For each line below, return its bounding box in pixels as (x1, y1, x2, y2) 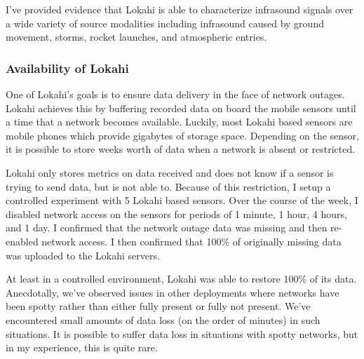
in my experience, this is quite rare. (6, 340, 158, 355)
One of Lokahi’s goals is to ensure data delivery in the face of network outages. (6, 87, 345, 101)
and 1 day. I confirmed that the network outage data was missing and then (6, 220, 328, 235)
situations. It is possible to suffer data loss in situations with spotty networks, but (6, 326, 358, 341)
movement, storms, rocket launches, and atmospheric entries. (6, 29, 267, 44)
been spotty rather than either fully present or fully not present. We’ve (6, 299, 311, 313)
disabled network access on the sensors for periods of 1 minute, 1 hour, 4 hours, (6, 206, 347, 221)
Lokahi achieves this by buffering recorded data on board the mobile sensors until (6, 100, 356, 115)
